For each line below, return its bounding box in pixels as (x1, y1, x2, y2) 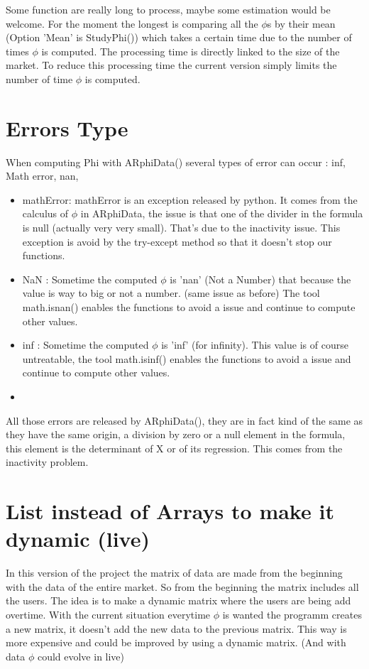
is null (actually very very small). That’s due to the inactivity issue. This (22, 220, 341, 235)
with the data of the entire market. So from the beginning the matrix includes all (6, 579, 359, 594)
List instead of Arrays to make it (6, 496, 334, 526)
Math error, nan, (6, 168, 79, 183)
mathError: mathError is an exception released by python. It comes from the (22, 192, 358, 207)
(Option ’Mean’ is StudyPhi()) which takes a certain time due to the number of (6, 30, 352, 45)
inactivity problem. (6, 455, 89, 469)
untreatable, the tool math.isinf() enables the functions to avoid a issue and (22, 351, 351, 366)
